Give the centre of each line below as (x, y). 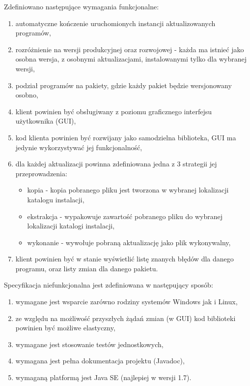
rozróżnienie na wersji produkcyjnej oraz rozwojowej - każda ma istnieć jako (130, 49)
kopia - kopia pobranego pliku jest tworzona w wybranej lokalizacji (128, 190)
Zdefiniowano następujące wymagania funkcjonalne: (82, 6)
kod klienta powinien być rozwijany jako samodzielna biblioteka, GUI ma (126, 137)
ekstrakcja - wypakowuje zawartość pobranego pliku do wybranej (125, 216)
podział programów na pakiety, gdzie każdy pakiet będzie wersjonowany (124, 85)
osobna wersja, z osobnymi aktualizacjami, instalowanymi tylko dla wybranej (131, 59)
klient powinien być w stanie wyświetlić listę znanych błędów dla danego (125, 259)
